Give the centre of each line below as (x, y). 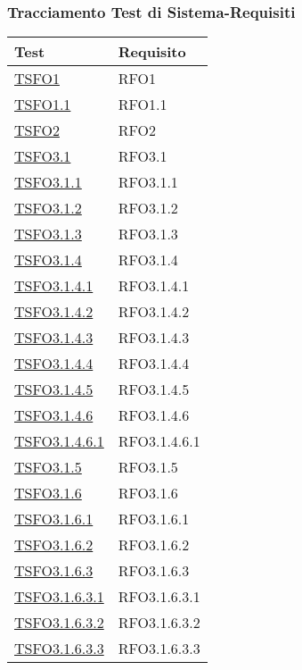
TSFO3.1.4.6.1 (59, 441)
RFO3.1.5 (148, 467)
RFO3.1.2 (148, 208)
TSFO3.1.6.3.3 (59, 649)
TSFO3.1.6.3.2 (59, 623)
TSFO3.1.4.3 (54, 338)
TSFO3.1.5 (48, 467)
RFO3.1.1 (148, 182)
